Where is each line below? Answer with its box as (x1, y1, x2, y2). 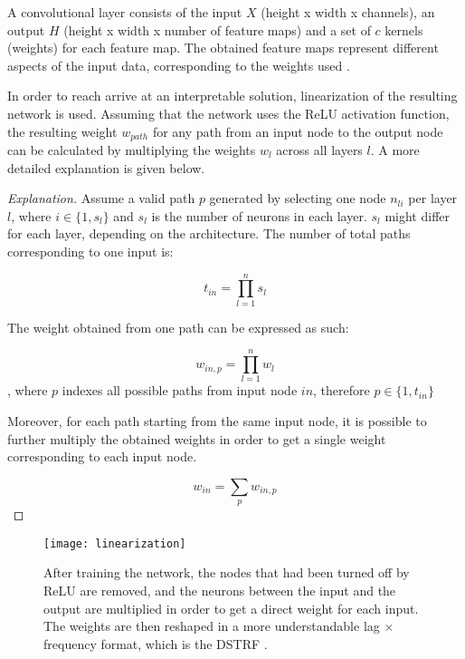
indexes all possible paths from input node (62, 381, 298, 400)
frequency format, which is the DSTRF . (43, 634, 268, 653)
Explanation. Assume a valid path (7, 189, 195, 208)
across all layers (276, 141, 363, 160)
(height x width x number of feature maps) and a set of (63, 20, 371, 39)
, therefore (313, 381, 370, 400)
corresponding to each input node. (7, 447, 197, 466)
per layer (408, 189, 458, 208)
